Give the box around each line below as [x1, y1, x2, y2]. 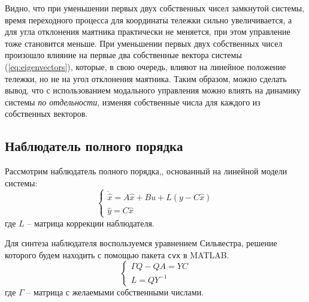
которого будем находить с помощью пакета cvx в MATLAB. [5, 248, 229, 261]
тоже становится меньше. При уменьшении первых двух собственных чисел [5, 37, 283, 49]
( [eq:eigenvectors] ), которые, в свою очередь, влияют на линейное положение [5, 60, 286, 73]
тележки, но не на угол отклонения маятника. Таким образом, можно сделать [5, 72, 287, 84]
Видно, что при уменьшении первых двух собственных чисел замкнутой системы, [5, 2, 305, 14]
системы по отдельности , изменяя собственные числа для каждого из [5, 95, 260, 108]
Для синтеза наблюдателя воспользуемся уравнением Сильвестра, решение [5, 237, 277, 249]
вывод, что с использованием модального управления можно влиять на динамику [5, 84, 301, 96]
